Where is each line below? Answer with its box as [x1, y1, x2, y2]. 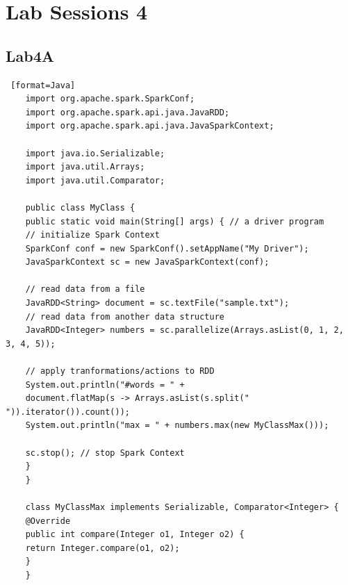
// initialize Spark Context [25, 230, 160, 240]
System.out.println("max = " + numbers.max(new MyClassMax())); [25, 420, 329, 431]
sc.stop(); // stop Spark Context [25, 447, 185, 458]
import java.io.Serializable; [25, 148, 165, 158]
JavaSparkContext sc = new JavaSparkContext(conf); [25, 257, 270, 267]
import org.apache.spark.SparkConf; [25, 94, 195, 104]
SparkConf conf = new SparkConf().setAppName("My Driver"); [25, 243, 309, 254]
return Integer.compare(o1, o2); [25, 543, 180, 553]
